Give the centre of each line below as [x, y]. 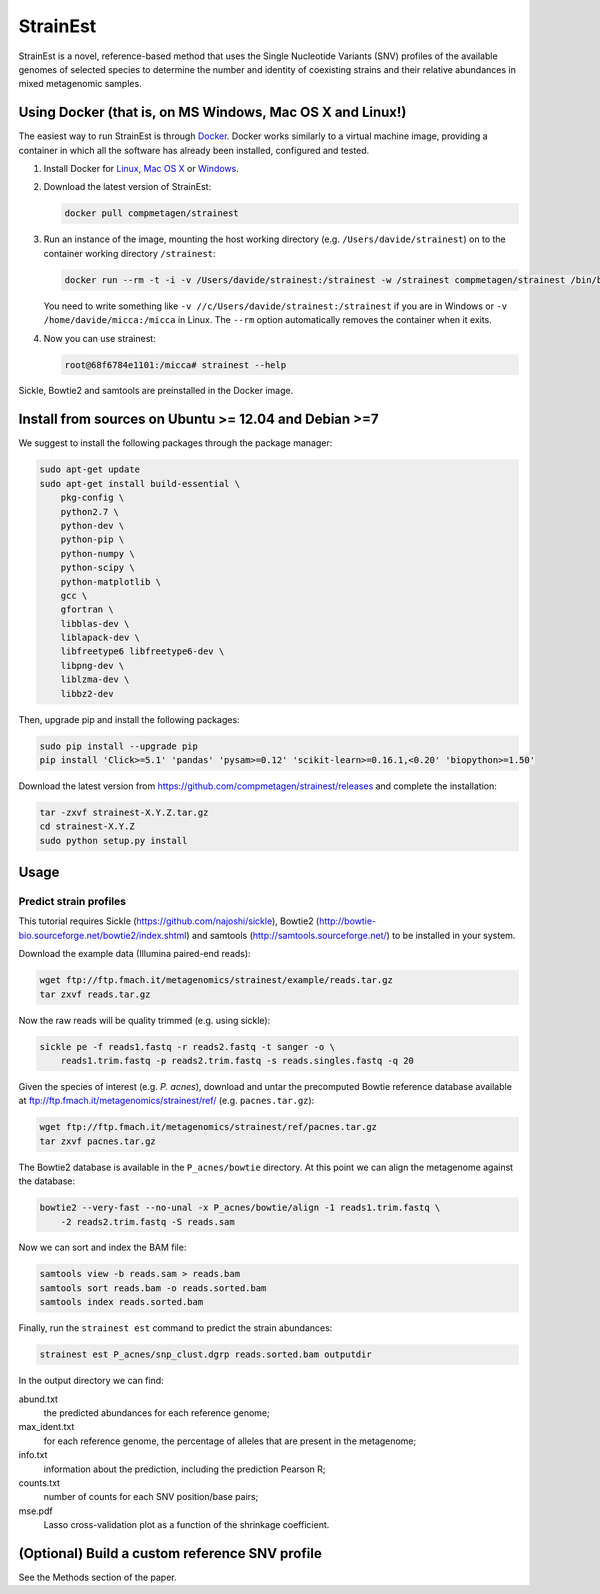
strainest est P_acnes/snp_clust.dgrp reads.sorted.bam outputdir [205, 1354]
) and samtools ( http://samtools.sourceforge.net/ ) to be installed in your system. [351, 935]
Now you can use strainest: [100, 338]
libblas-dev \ [95, 623]
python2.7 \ [90, 511]
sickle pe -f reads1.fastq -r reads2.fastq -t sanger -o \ [187, 1046]
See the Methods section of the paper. [97, 1577]
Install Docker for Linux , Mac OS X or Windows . [141, 169]
